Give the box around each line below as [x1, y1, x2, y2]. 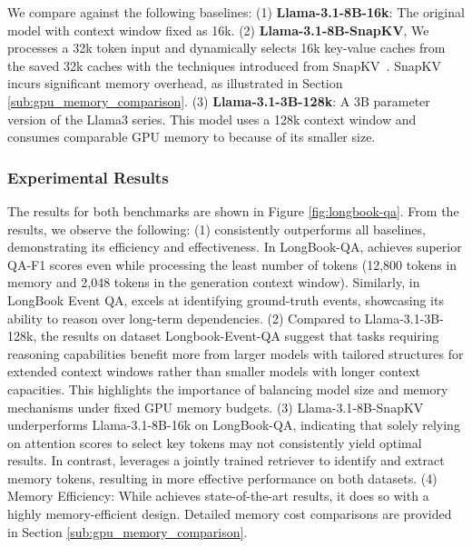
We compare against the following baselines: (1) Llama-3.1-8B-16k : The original [7, 3, 465, 21]
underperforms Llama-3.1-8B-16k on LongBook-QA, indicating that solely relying [7, 415, 460, 434]
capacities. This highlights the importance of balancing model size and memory [7, 379, 448, 398]
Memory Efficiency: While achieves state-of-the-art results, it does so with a [7, 486, 429, 505]
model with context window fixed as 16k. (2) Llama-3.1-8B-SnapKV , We [7, 20, 429, 39]
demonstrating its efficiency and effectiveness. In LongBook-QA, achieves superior [7, 237, 462, 256]
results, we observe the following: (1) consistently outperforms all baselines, [7, 219, 426, 238]
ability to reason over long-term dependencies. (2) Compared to [7, 308, 361, 327]
